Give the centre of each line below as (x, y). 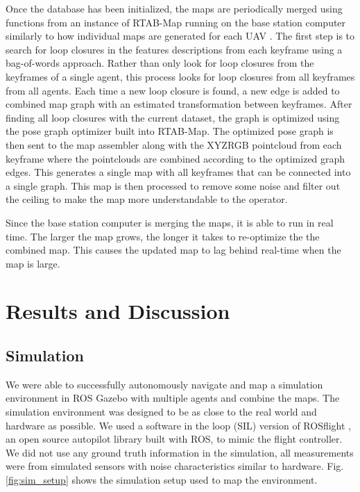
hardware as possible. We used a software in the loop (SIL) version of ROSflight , (179, 425)
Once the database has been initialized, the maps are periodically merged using (174, 8)
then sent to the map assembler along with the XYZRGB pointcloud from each (174, 144)
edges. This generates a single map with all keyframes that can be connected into (178, 172)
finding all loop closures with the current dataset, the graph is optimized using (173, 117)
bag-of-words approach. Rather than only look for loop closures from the (160, 63)
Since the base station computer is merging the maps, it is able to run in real (170, 222)
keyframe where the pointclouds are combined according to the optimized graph (175, 158)
